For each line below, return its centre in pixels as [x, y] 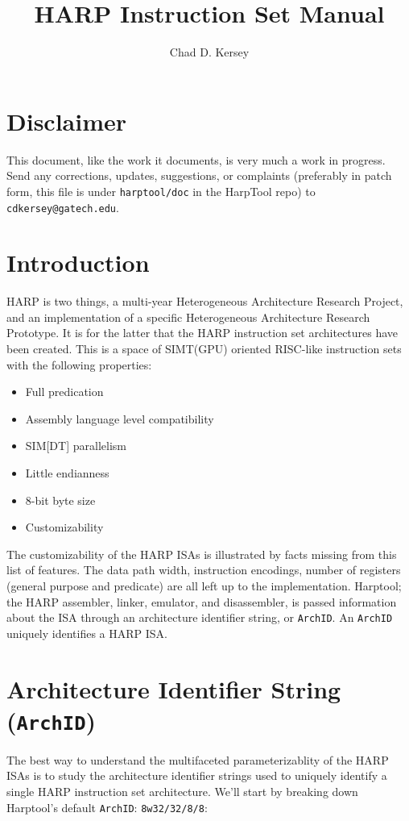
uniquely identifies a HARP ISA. [87, 633]
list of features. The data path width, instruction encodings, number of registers [204, 570]
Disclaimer [67, 121]
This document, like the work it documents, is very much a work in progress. [196, 159]
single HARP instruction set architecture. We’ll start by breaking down [182, 792]
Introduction [78, 263]
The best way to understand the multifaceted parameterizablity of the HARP [198, 759]
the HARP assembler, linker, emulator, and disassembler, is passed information [202, 601]
